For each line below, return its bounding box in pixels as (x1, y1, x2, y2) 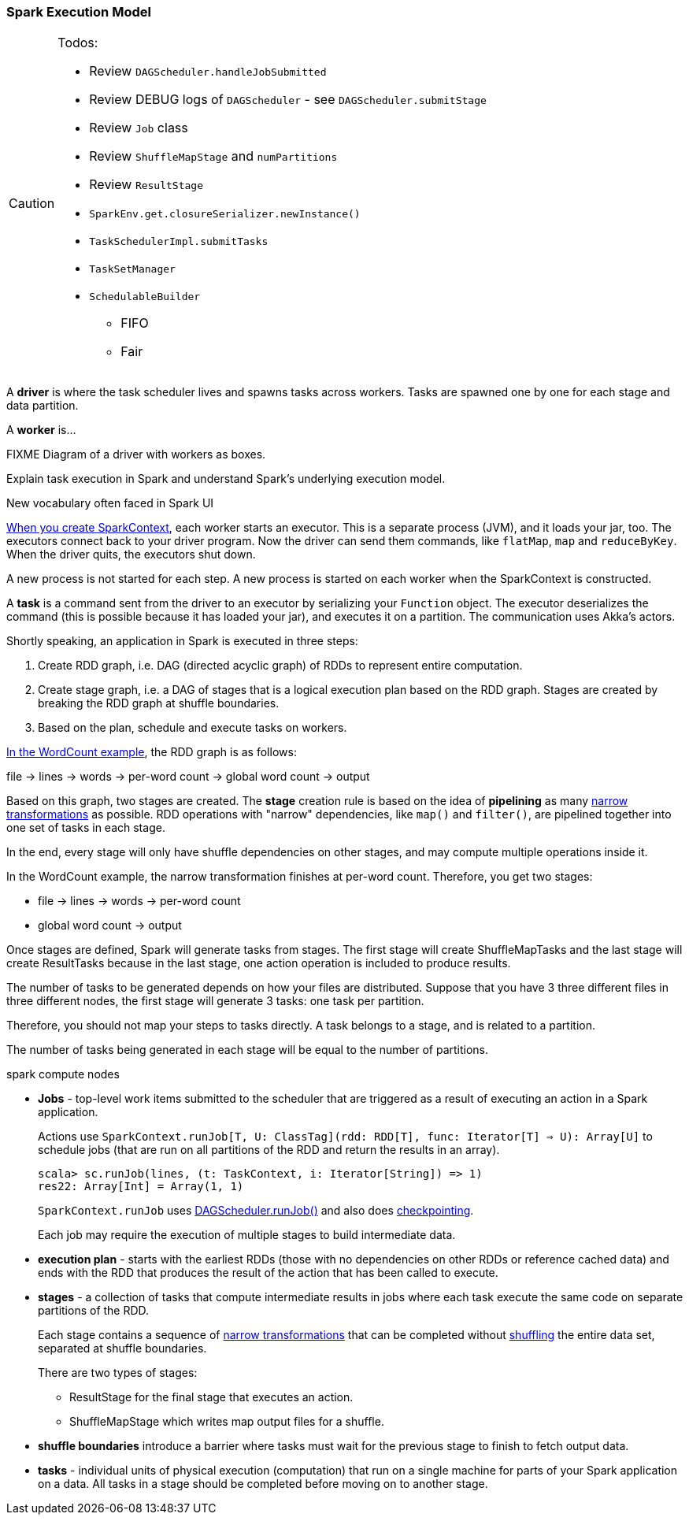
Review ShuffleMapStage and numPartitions (89, 148, 338, 165)
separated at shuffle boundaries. (38, 1341, 207, 1356)
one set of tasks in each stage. (6, 821, 165, 835)
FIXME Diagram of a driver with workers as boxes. (6, 447, 266, 462)
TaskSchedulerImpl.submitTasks (89, 236, 269, 248)
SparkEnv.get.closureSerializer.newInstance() (89, 208, 361, 221)
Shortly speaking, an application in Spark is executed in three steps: (6, 634, 358, 648)
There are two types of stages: (38, 1366, 198, 1380)
